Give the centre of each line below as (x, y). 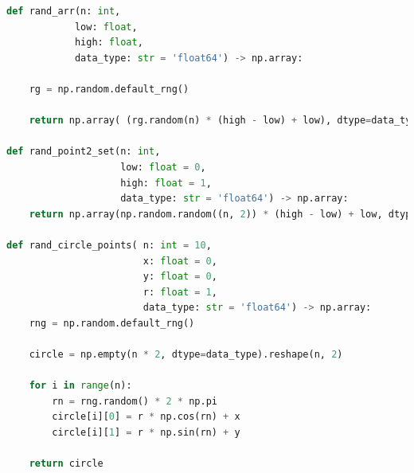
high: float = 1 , (166, 183)
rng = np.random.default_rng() (112, 323)
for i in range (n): (80, 386)
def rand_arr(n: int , (64, 11)
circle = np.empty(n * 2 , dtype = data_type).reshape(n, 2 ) (186, 355)
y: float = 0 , (180, 277)
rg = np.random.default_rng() (109, 89)
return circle (66, 464)
